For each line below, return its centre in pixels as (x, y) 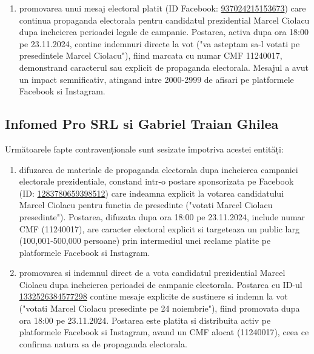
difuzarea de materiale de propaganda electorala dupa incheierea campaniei (159, 169)
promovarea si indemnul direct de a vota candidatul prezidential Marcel (152, 273)
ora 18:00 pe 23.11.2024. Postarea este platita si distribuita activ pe (145, 320)
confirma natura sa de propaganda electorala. (103, 343)
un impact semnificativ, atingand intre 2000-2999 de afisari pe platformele (156, 79)
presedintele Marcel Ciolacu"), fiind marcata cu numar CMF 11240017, (151, 55)
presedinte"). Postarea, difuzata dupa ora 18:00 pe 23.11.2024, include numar (162, 216)
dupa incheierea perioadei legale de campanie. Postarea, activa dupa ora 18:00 (164, 32)
